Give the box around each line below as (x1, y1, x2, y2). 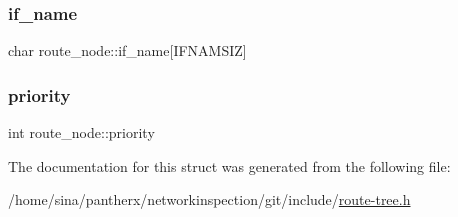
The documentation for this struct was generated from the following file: (8, 155, 451, 176)
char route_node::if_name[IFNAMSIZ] (8, 40, 247, 61)
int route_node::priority (8, 122, 155, 143)
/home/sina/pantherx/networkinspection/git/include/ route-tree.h (8, 189, 411, 210)
